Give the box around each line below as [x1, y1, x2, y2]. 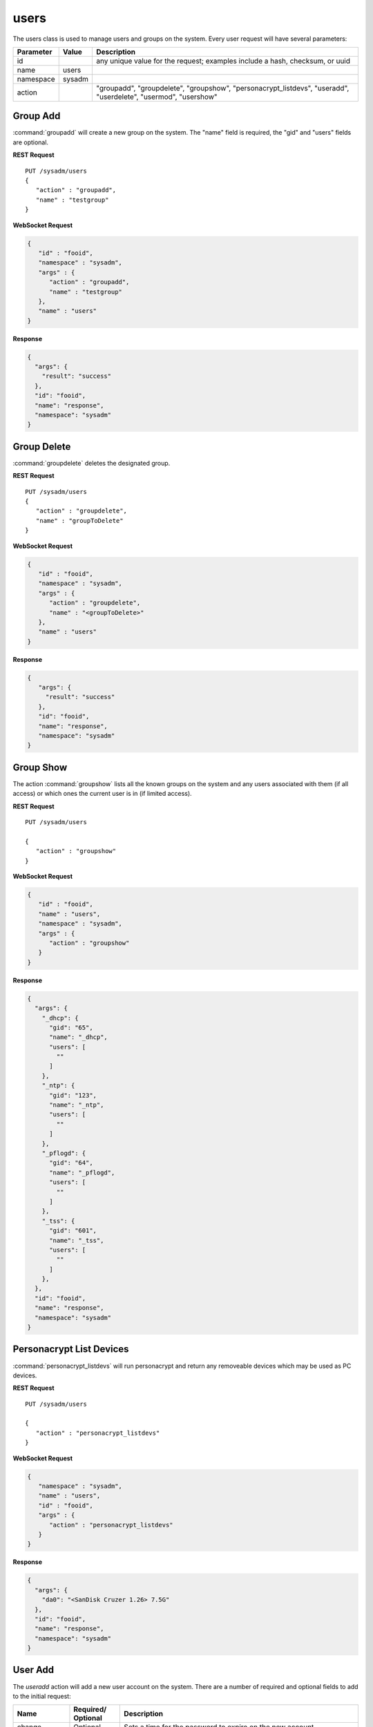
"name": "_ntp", [49, 1101, 104, 1109]
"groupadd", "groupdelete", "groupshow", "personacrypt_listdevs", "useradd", [96, 83, 350, 93]
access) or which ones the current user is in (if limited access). [12, 790, 193, 798]
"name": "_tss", [49, 1237, 104, 1244]
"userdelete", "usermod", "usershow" [96, 92, 218, 102]
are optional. [12, 138, 48, 146]
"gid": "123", [49, 1091, 97, 1099]
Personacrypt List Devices [12, 1344, 129, 1355]
